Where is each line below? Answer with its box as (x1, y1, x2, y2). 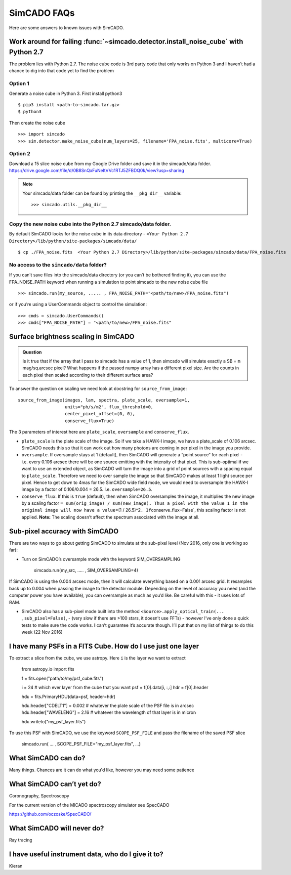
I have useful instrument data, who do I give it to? (9, 850, 164, 858)
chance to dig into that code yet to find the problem (9, 68, 114, 74)
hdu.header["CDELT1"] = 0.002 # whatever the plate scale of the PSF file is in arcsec (21, 702, 194, 708)
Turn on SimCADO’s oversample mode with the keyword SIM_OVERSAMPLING (21, 556, 180, 562)
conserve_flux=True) (64, 418, 115, 424)
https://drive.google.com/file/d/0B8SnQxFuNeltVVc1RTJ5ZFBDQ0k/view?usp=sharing (9, 168, 184, 174)
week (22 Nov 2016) (21, 629, 63, 635)
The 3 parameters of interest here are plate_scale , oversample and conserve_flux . (9, 429, 190, 435)
